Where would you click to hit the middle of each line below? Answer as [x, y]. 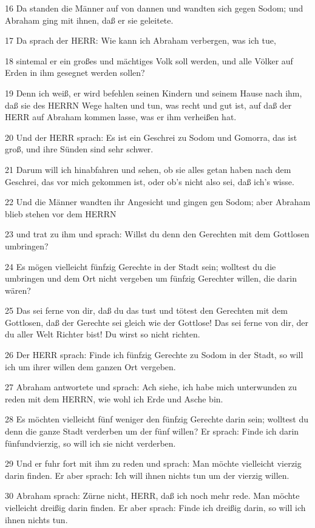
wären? [18, 290]
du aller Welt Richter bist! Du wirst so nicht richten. [103, 334]
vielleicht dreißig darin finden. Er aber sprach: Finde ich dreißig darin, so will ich [155, 507]
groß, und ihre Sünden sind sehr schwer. [79, 149]
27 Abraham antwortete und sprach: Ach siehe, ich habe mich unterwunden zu [151, 387]
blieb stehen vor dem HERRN [61, 213]
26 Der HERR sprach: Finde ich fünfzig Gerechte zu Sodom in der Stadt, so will [154, 355]
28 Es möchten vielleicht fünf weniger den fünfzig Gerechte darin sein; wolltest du [157, 419]
